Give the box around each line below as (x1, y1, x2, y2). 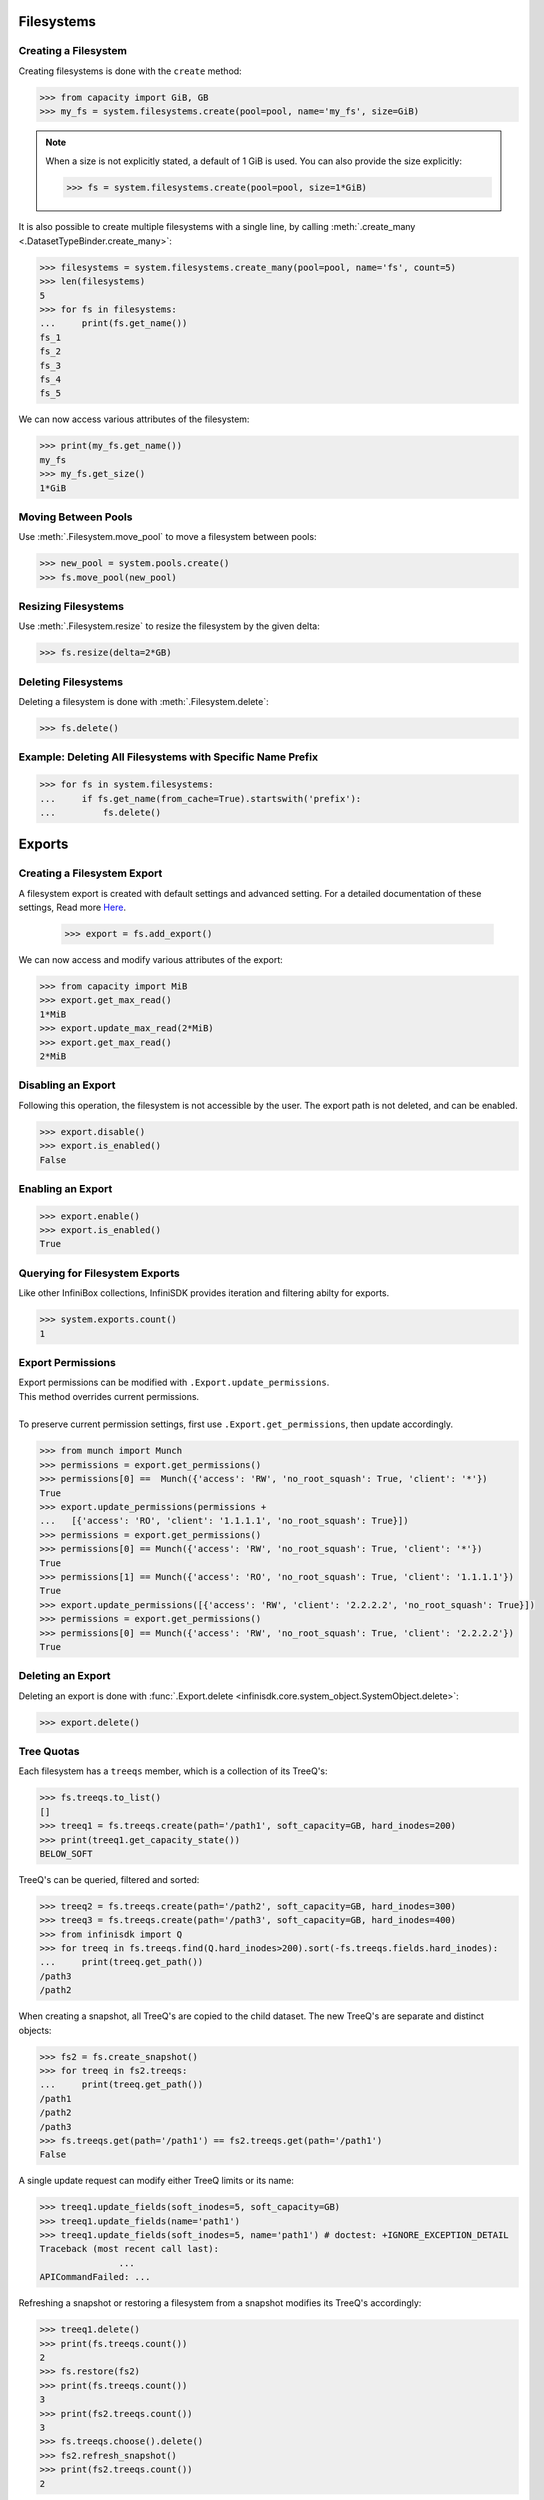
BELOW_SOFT (39, 1848, 93, 1859)
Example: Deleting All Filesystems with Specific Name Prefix (18, 750, 319, 764)
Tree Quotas (18, 1745, 80, 1758)
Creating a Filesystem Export (18, 866, 163, 880)
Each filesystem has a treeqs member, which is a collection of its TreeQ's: (18, 1765, 329, 1777)
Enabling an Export (18, 1181, 113, 1195)
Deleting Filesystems (18, 675, 124, 689)
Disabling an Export (18, 1078, 116, 1092)
